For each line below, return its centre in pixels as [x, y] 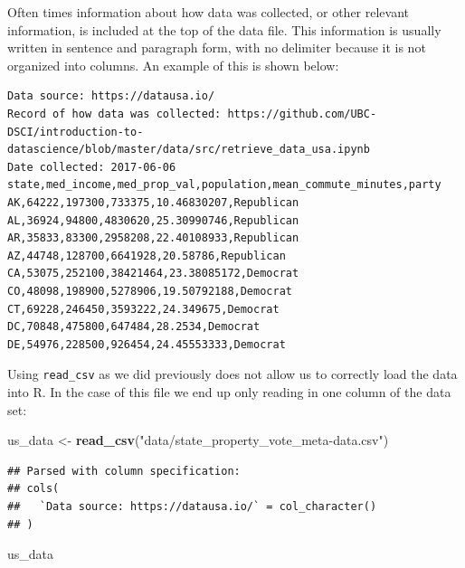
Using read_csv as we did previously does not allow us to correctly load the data [232, 374]
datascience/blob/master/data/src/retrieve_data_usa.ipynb [189, 150]
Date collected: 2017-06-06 [92, 167]
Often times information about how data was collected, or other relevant [209, 12]
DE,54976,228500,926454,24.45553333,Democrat [147, 344]
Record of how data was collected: [114, 114]
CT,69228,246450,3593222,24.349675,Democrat [143, 309]
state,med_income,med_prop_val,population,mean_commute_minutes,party [224, 185]
